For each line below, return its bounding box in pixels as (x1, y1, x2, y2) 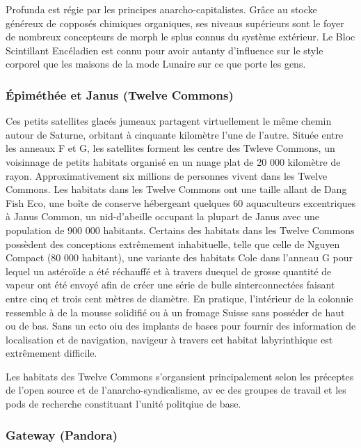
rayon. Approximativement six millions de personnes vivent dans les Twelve (6, 168, 328, 183)
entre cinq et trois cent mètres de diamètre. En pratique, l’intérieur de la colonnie (6, 291, 353, 305)
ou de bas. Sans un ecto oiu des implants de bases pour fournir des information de (6, 318, 356, 333)
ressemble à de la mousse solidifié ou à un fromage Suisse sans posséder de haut (6, 304, 345, 319)
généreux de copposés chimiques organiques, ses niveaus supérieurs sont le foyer (6, 15, 344, 30)
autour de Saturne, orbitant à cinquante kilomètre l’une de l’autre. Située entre (6, 127, 344, 141)
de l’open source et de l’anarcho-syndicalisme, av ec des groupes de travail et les (6, 383, 346, 397)
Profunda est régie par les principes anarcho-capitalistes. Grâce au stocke (6, 2, 317, 16)
